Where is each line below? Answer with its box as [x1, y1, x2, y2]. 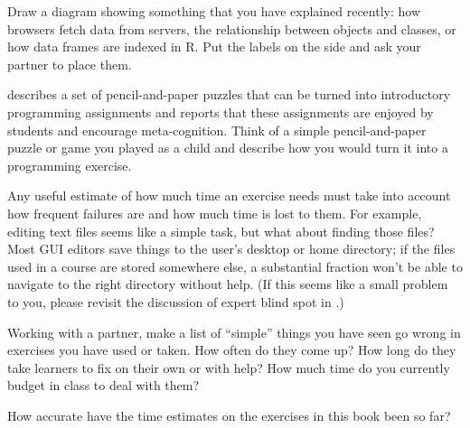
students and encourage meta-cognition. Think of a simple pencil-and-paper [7, 120, 427, 139]
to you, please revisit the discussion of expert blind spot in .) [7, 292, 344, 311]
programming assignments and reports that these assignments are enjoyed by [7, 102, 434, 121]
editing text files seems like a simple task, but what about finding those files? [7, 221, 435, 240]
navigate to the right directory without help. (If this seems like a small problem [7, 274, 448, 293]
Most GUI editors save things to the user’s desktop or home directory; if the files [7, 239, 456, 258]
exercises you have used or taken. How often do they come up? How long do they [7, 340, 456, 359]
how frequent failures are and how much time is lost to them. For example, [7, 203, 422, 222]
